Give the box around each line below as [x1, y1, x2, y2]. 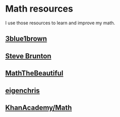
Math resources [5, 3, 73, 15]
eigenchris [5, 86, 40, 95]
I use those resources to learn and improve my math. [5, 20, 115, 26]
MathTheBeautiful [5, 69, 64, 77]
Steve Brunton [5, 52, 52, 60]
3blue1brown [5, 34, 47, 43]
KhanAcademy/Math [5, 103, 72, 112]
